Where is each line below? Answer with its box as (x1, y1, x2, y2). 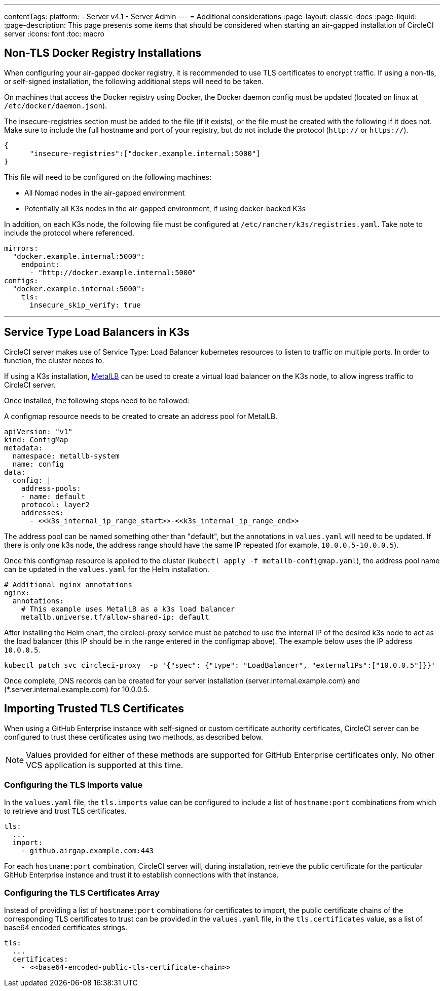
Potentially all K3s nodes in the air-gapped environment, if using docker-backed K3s (24, 204, 306, 213)
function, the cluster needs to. (4, 356, 104, 365)
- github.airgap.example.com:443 (21, 847, 154, 855)
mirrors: (4, 244, 39, 252)
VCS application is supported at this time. (26, 759, 183, 770)
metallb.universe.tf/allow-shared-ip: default (21, 613, 209, 621)
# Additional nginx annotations (4, 580, 132, 589)
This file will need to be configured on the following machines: (4, 172, 211, 181)
